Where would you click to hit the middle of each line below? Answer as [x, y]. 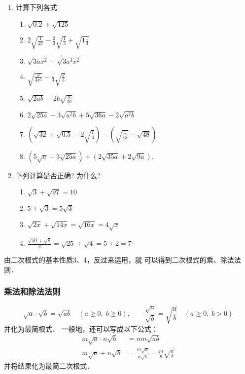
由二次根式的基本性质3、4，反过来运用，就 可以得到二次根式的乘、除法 [119, 260]
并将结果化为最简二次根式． [49, 366]
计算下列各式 [36, 7]
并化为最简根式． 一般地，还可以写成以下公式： [81, 328]
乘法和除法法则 [32, 291]
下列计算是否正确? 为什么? [58, 175]
